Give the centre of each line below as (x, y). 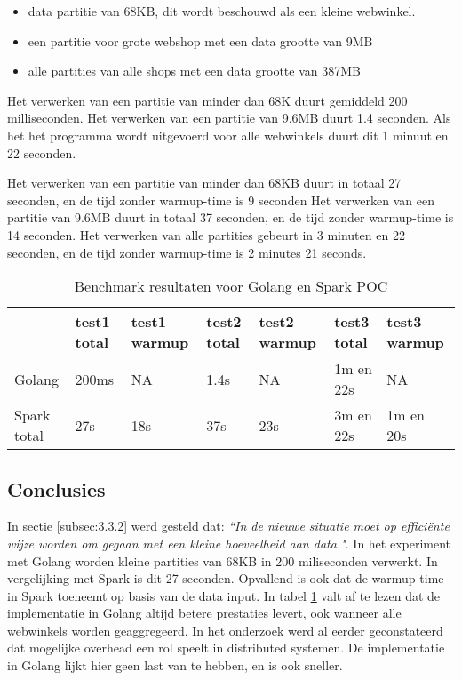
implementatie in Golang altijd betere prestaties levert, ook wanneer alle (204, 613)
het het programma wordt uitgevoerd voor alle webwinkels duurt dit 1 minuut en (228, 135)
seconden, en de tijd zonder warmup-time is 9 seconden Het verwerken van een (221, 200)
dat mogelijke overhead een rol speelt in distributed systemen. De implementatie (226, 648)
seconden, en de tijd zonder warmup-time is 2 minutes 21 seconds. (187, 252)
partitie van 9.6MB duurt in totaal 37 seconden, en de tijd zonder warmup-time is (231, 217)
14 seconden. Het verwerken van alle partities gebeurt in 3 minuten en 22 (206, 234)
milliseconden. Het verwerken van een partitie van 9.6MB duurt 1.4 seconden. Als (229, 118)
